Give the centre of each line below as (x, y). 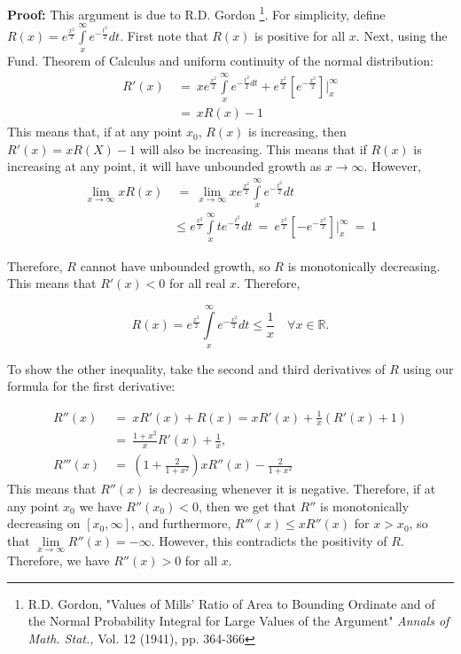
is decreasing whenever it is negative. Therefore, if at (293, 489)
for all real (197, 283)
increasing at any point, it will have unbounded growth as (164, 166)
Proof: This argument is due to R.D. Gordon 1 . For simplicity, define (196, 13)
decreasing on (44, 523)
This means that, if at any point (95, 132)
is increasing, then (297, 132)
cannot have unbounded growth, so (175, 265)
